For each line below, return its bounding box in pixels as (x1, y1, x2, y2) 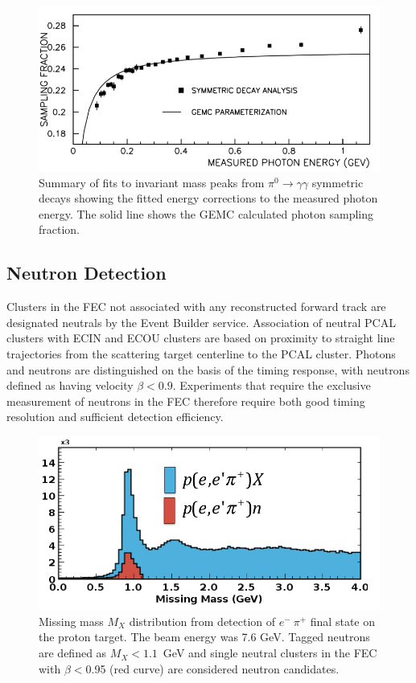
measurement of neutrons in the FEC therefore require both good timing (6, 392, 365, 409)
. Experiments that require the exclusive (172, 377, 371, 394)
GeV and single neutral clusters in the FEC (163, 644, 377, 661)
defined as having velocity (6, 377, 134, 394)
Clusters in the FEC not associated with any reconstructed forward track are (6, 298, 386, 315)
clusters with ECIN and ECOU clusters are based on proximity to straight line (6, 329, 395, 346)
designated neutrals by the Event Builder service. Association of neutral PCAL (6, 313, 396, 330)
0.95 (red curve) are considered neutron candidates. (85, 660, 340, 677)
